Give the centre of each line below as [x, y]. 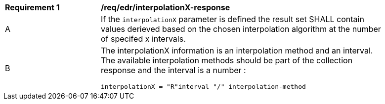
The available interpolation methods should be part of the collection [227, 60]
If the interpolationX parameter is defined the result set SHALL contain [233, 19]
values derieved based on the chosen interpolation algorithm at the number [241, 29]
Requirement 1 [32, 7]
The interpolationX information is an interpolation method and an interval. [237, 51]
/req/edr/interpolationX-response [166, 7]
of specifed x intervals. [143, 39]
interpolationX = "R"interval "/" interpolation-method [203, 87]
